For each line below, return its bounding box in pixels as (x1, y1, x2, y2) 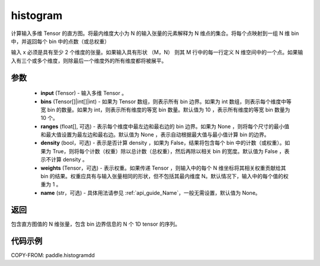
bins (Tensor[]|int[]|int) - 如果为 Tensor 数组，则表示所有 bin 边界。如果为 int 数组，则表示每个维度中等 (40, 98, 292, 105)
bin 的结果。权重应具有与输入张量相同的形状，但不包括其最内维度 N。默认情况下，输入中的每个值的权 (40, 173, 289, 180)
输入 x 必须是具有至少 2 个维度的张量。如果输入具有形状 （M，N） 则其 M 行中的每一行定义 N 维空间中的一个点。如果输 (11, 49, 303, 56)
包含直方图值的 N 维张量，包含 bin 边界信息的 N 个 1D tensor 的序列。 (11, 220, 181, 227)
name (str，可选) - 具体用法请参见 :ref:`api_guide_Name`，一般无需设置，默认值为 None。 (40, 189, 261, 196)
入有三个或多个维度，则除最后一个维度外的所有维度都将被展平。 (11, 57, 167, 64)
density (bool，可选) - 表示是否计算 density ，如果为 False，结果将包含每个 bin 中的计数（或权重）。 (40, 140, 285, 147)
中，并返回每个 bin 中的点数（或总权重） (11, 37, 110, 45)
